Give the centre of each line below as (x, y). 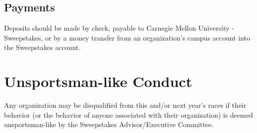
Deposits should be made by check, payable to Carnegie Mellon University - (119, 28)
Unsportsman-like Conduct (98, 81)
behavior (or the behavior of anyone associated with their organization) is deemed (128, 114)
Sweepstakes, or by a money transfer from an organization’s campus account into (127, 37)
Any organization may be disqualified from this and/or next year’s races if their (125, 105)
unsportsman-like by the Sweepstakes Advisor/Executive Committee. (109, 124)
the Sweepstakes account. (42, 47)
